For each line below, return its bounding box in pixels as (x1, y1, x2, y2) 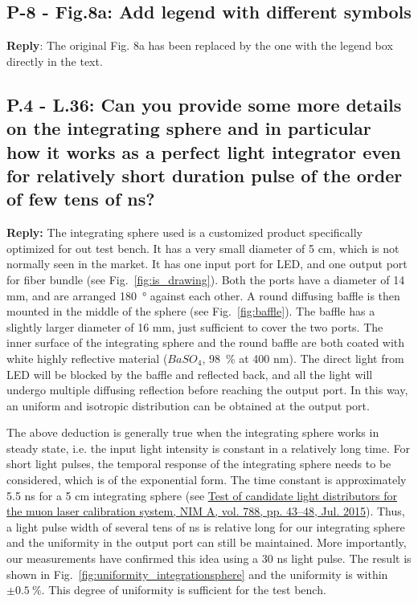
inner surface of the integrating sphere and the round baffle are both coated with (6, 334, 405, 351)
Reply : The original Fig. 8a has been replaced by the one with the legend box (6, 37, 393, 54)
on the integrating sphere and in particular (6, 116, 371, 141)
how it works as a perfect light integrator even (6, 139, 401, 164)
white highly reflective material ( (6, 349, 168, 366)
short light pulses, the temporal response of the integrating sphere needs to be (6, 455, 391, 472)
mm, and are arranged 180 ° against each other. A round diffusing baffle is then (6, 287, 400, 304)
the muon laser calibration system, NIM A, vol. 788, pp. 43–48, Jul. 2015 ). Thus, (6, 503, 405, 519)
